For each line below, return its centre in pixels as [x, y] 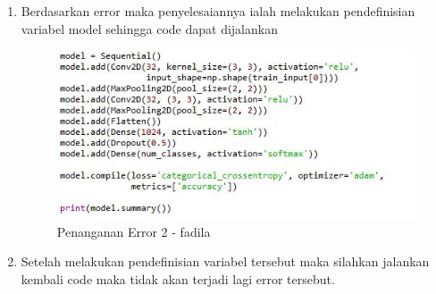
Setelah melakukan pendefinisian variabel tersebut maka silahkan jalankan [225, 261]
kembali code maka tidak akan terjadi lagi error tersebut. [178, 278]
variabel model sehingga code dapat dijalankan [149, 28]
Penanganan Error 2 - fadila [134, 231]
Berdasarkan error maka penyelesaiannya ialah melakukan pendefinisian [218, 11]
